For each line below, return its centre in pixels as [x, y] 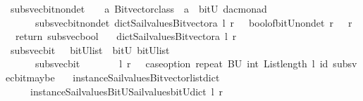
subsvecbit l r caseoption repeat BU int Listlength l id [181, 63]
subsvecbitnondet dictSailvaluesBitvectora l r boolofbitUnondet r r [193, 22]
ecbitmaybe [30, 77]
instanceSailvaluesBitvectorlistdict [146, 77]
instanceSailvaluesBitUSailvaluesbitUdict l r [127, 91]
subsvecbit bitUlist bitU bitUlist [90, 49]
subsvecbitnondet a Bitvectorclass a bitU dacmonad [139, 8]
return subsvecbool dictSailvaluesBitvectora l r [126, 36]
